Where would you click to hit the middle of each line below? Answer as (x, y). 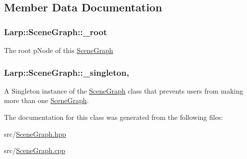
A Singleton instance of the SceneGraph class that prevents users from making (123, 90)
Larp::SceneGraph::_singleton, (67, 72)
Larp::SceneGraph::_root (56, 31)
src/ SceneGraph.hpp (35, 133)
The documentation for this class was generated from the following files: (114, 117)
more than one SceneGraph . (46, 100)
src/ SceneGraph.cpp (35, 150)
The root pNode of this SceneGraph (59, 50)
